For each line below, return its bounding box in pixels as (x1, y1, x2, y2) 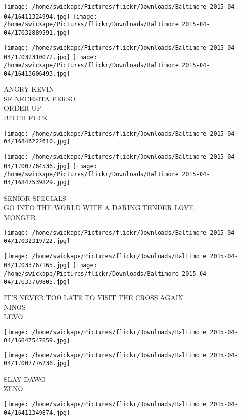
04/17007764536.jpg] (4, 162, 71, 170)
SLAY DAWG (4, 374, 46, 384)
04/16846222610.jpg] (4, 138, 71, 145)
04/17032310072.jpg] (4, 54, 71, 61)
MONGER (4, 212, 36, 222)
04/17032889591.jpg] (4, 29, 71, 36)
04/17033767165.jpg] (4, 262, 71, 269)
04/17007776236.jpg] (4, 360, 71, 367)
